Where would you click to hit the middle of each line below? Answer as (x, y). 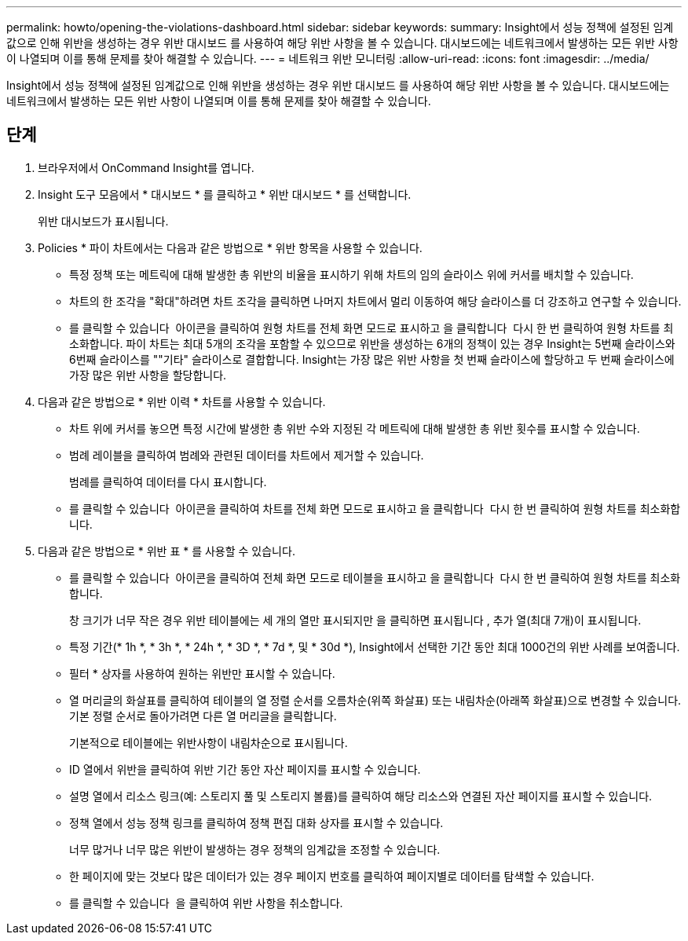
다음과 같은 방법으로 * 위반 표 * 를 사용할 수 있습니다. (167, 551)
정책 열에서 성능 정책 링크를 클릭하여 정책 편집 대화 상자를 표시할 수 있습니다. (256, 822)
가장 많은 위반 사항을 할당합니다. (148, 375)
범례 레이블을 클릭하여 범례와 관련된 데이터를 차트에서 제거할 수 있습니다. (247, 455)
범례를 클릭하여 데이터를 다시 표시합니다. (168, 481)
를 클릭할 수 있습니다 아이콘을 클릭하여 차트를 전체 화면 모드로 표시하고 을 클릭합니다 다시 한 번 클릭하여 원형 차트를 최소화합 (375, 508)
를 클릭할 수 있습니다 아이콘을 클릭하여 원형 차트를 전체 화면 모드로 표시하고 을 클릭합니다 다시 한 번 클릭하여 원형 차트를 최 (371, 328)
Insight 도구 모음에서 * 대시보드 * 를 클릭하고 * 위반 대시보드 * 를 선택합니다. (225, 194)
